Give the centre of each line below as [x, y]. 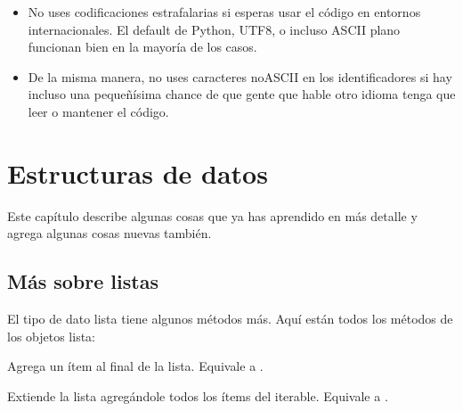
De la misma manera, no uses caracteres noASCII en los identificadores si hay [240, 76]
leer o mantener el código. [98, 111]
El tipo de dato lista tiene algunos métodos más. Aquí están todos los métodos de [230, 319]
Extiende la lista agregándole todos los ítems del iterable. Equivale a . [198, 395]
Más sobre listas [83, 281]
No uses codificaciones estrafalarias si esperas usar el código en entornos [224, 12]
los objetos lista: [52, 336]
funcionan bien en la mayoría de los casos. [142, 47]
